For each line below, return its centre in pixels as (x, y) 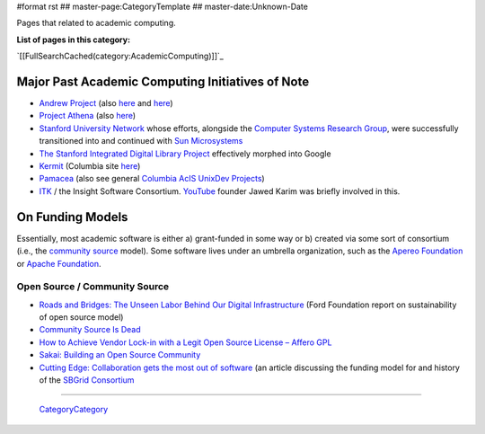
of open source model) (81, 317)
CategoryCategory (74, 410)
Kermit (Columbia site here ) (90, 166)
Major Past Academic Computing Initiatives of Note (163, 81)
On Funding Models (72, 217)
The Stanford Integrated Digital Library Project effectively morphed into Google (185, 154)
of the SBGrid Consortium (87, 380)
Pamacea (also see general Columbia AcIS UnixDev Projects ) (152, 179)
